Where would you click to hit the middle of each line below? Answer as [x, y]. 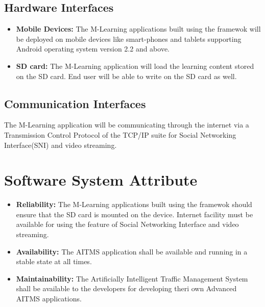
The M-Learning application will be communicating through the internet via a [127, 125]
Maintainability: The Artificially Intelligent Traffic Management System [132, 278]
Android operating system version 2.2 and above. [93, 49]
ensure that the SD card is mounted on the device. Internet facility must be [135, 214]
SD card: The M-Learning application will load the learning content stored [135, 66]
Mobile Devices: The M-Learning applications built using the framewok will [138, 29]
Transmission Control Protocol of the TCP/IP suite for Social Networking [120, 134]
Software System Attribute [101, 180]
